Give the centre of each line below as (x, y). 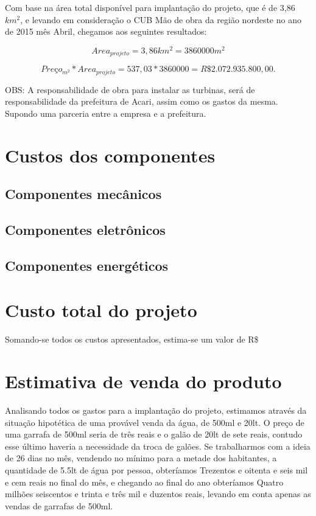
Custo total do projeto (101, 310)
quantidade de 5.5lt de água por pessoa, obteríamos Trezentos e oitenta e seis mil (156, 470)
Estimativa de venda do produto (143, 381)
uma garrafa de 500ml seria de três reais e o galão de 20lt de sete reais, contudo (154, 434)
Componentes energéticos (87, 265)
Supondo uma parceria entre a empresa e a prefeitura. (106, 113)
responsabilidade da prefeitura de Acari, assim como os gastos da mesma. (142, 101)
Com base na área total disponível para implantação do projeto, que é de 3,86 (150, 7)
